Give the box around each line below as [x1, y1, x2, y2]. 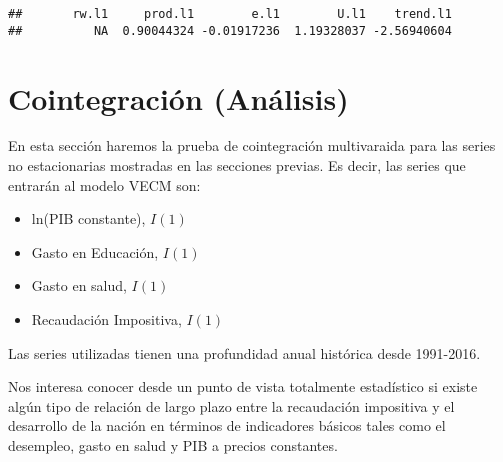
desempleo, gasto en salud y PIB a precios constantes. [8, 434, 338, 455]
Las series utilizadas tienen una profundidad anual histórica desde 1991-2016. [8, 342, 481, 363]
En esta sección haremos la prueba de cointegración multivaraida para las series [8, 135, 496, 156]
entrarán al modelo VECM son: [8, 174, 201, 195]
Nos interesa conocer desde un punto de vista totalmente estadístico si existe [8, 376, 478, 397]
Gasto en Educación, [31, 241, 159, 262]
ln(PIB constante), [31, 208, 146, 229]
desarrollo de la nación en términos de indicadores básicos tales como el [8, 415, 446, 436]
